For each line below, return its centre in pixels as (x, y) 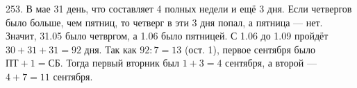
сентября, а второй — (271, 63)
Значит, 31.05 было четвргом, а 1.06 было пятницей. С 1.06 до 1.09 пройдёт (167, 36)
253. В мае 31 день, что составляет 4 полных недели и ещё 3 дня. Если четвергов (179, 8)
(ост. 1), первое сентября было (250, 49)
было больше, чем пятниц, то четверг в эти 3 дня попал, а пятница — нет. (164, 22)
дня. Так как (110, 49)
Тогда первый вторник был (123, 63)
